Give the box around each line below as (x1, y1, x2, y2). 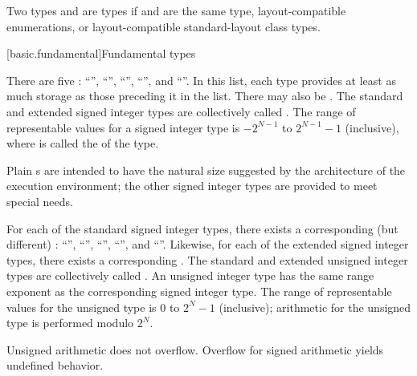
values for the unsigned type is (6, 298, 157, 315)
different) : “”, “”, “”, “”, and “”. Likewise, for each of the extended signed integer (6, 236, 409, 253)
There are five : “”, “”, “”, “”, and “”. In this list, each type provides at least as (6, 71, 396, 88)
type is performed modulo (6, 314, 134, 331)
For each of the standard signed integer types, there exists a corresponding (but (6, 220, 399, 237)
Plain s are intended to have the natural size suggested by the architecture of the (6, 161, 406, 178)
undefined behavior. (6, 357, 104, 374)
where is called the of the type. (6, 135, 159, 152)
